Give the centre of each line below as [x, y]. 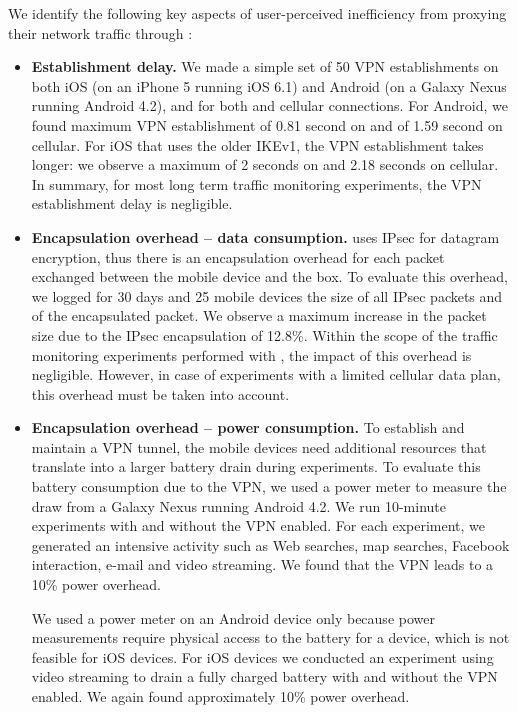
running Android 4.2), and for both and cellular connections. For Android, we [270, 105]
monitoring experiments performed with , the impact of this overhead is [251, 354]
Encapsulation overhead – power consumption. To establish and [248, 427]
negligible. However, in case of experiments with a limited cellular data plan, [266, 374]
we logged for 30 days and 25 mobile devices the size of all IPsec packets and [267, 295]
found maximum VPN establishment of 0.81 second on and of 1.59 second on [267, 124]
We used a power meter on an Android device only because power [233, 617]
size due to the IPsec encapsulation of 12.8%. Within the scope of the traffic [264, 334]
